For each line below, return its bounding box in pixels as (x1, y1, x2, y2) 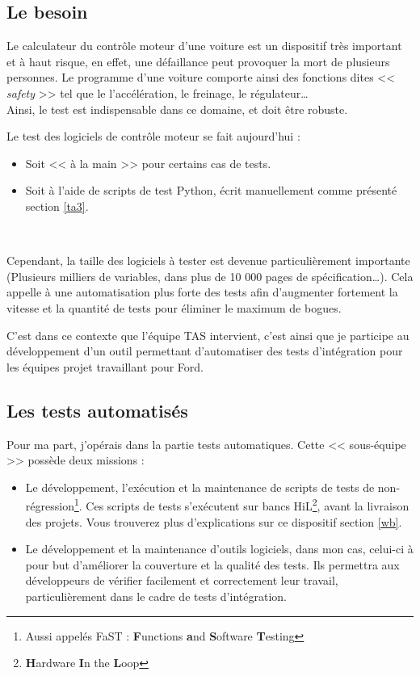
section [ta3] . (25, 197, 89, 214)
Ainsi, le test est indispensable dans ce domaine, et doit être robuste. (6, 100, 348, 117)
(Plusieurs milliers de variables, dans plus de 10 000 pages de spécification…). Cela (6, 267, 414, 284)
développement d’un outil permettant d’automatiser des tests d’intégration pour (6, 342, 403, 359)
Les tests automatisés (6, 397, 188, 422)
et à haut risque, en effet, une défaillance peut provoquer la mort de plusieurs (6, 52, 390, 69)
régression (25, 497, 74, 514)
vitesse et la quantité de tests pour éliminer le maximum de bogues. (6, 299, 342, 316)
